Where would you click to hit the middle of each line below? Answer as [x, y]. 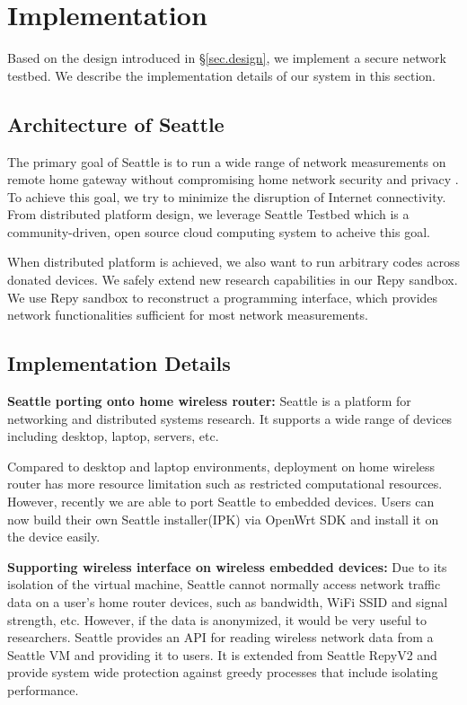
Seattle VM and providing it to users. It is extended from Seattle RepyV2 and [222, 654]
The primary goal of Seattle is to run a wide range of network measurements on [227, 161]
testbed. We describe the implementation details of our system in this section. [221, 75]
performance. [43, 689]
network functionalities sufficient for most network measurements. [188, 315]
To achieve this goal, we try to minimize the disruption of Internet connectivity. [227, 196]
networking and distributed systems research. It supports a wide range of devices [230, 418]
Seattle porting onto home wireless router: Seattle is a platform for [209, 401]
